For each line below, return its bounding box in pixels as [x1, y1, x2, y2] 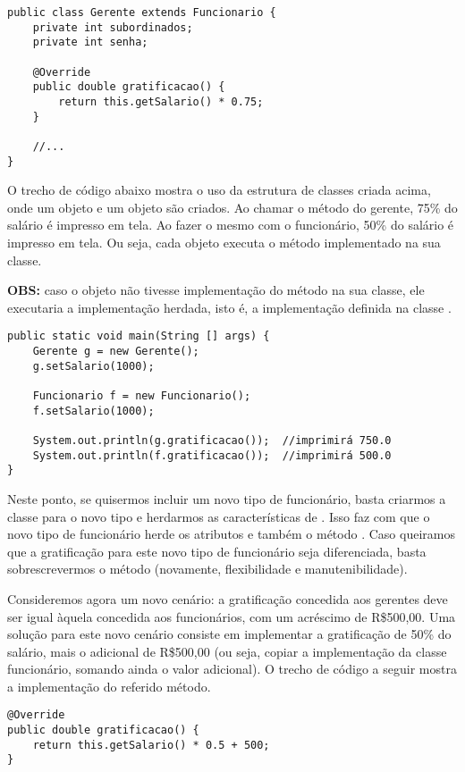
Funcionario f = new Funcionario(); [32, 390, 251, 402]
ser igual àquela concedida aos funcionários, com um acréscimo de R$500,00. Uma [7, 607, 456, 625]
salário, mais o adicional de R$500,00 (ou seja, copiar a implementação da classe [7, 642, 447, 660]
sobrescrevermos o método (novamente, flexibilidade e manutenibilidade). [7, 559, 408, 578]
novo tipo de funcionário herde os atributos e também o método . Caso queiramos [7, 524, 455, 543]
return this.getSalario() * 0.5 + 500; [32, 738, 270, 751]
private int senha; [32, 36, 148, 49]
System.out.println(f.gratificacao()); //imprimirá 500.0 [32, 449, 392, 462]
